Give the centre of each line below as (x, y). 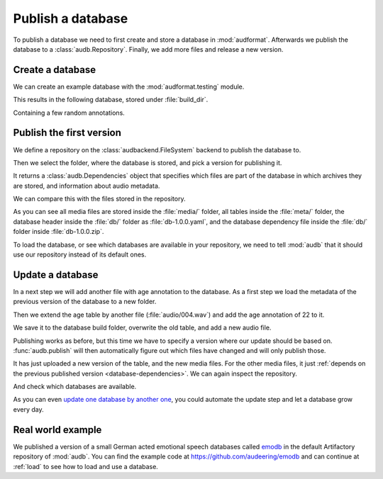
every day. (28, 409)
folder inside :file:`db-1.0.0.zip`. (59, 232)
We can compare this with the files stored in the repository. (99, 199)
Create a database (54, 70)
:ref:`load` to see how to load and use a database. (86, 466)
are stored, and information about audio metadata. (87, 186)
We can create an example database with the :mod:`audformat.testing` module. (129, 86)
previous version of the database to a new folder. (85, 302)
